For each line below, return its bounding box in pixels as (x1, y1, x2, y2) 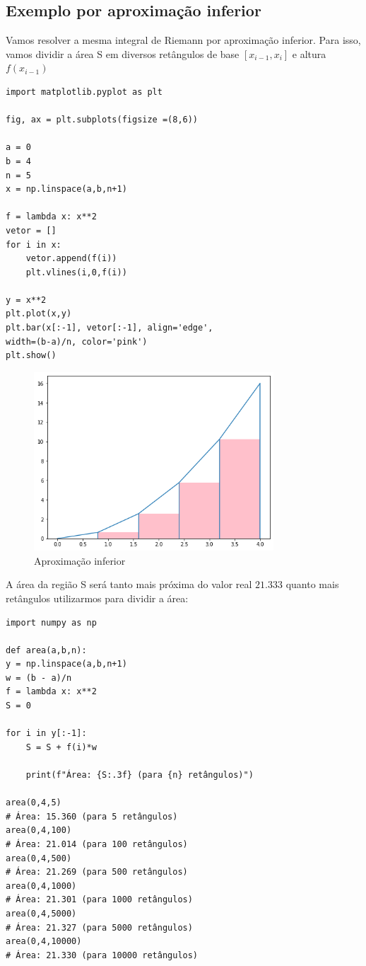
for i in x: (6, 239, 61, 250)
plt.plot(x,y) (6, 309, 72, 319)
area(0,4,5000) (6, 908, 77, 919)
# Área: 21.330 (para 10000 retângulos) (6, 950, 199, 960)
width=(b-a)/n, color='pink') (6, 336, 148, 347)
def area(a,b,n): (6, 645, 87, 655)
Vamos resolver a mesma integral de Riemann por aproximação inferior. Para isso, (6, 33, 361, 47)
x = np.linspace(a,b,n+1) (6, 184, 127, 195)
